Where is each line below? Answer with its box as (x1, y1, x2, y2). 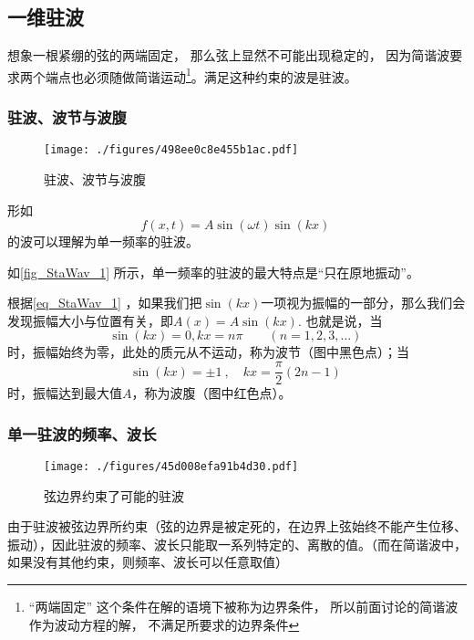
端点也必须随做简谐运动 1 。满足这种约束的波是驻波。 (45, 64, 357, 86)
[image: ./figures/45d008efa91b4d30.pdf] (44, 459, 299, 473)
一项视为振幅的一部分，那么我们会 (261, 293, 466, 312)
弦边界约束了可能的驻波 (44, 486, 184, 505)
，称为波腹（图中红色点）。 (131, 383, 292, 403)
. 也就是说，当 (297, 310, 383, 330)
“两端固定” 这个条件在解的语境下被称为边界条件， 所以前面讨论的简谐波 (28, 596, 459, 615)
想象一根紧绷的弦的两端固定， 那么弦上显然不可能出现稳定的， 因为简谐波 (7, 46, 450, 65)
